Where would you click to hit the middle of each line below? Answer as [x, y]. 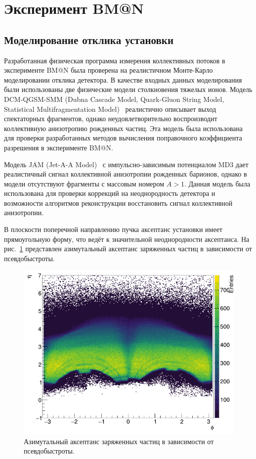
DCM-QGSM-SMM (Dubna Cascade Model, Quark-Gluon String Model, [114, 99]
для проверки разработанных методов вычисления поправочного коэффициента [123, 138]
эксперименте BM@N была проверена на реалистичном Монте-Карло [108, 70]
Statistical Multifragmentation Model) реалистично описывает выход [110, 109]
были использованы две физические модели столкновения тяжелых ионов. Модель [128, 89]
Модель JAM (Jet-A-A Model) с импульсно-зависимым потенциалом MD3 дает [126, 164]
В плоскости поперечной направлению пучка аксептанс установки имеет [113, 229]
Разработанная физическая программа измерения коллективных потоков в [115, 60]
